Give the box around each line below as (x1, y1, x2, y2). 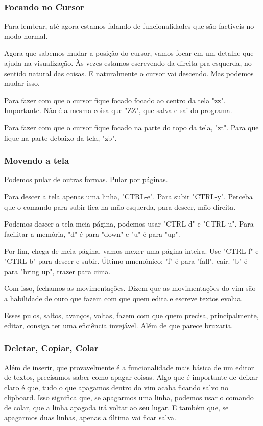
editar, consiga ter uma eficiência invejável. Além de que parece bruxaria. (4, 320, 233, 330)
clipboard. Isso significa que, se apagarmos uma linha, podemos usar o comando (4, 392, 254, 402)
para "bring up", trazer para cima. (4, 265, 111, 276)
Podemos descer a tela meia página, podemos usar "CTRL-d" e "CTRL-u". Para (4, 218, 254, 229)
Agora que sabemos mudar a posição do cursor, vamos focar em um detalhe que (4, 48, 254, 58)
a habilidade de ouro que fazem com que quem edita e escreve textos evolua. (4, 293, 243, 303)
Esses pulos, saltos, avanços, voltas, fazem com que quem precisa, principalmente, (4, 310, 259, 321)
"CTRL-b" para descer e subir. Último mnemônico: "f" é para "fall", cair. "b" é (4, 255, 248, 266)
